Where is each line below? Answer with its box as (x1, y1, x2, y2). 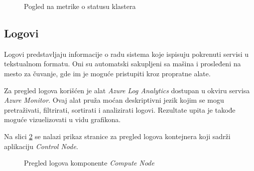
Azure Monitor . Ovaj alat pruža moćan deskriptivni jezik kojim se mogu (4, 95, 224, 105)
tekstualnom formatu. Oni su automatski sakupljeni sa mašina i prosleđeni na (4, 58, 241, 69)
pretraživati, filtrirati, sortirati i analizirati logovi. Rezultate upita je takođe (4, 104, 236, 115)
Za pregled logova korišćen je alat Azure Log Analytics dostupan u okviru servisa (4, 85, 250, 95)
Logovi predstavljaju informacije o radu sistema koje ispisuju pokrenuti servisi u (4, 48, 249, 59)
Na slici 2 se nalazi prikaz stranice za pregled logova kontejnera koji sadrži (4, 131, 231, 141)
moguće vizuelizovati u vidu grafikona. (4, 114, 121, 125)
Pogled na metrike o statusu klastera (24, 1, 136, 11)
